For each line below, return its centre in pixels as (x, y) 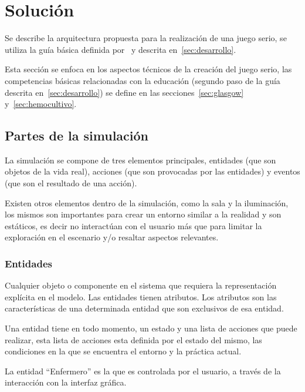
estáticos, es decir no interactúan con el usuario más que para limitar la (133, 225)
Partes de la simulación (77, 135)
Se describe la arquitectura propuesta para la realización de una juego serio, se (146, 38)
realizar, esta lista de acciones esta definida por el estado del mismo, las (133, 339)
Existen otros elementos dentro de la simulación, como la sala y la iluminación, (147, 202)
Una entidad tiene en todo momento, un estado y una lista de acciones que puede (151, 328)
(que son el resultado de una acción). (71, 183)
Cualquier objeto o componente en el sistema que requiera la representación (141, 285)
